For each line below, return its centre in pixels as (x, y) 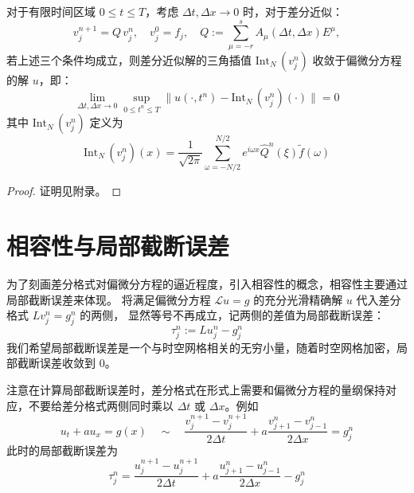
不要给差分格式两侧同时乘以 (101, 405)
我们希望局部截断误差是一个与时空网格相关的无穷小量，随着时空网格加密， (201, 347)
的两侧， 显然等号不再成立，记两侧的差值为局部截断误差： (232, 315)
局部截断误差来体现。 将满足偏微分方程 (109, 299)
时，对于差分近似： (293, 11)
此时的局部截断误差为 (62, 450)
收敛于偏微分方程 (357, 59)
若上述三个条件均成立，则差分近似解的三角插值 (129, 59)
